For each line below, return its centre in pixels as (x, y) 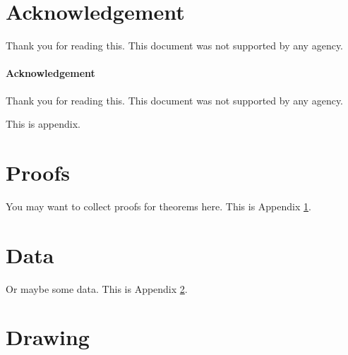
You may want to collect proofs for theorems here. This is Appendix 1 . (158, 206)
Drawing (48, 337)
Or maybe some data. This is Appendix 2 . (97, 288)
